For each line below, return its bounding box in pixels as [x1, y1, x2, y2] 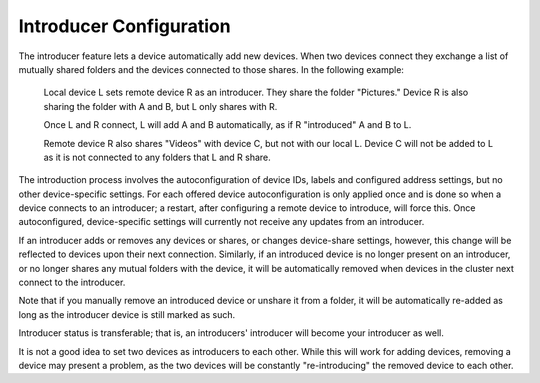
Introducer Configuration [18, 15, 231, 37]
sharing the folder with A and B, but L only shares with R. [43, 100, 278, 112]
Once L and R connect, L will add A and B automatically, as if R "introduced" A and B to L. [43, 119, 412, 131]
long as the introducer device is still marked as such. [18, 308, 236, 320]
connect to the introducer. [18, 276, 126, 289]
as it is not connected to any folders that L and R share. [43, 151, 272, 163]
